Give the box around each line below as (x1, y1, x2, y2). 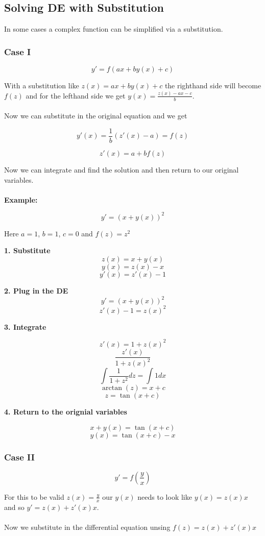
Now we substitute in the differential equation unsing (4, 521, 171, 532)
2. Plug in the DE (4, 285, 68, 296)
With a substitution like (4, 80, 79, 91)
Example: (4, 194, 38, 205)
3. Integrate (4, 321, 46, 332)
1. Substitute (4, 245, 51, 256)
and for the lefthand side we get (26, 90, 126, 101)
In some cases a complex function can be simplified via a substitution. (4, 23, 223, 34)
